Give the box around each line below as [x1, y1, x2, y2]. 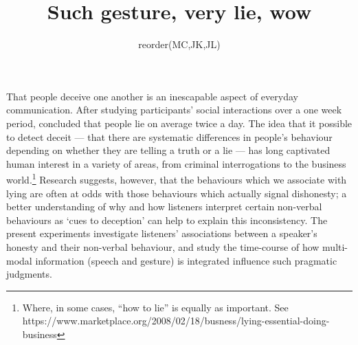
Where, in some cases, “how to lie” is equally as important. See [22, 300, 289, 314]
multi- [322, 239, 348, 254]
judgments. [6, 267, 52, 281]
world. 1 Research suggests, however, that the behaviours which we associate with [6, 170, 347, 186]
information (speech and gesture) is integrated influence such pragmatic [35, 253, 337, 267]
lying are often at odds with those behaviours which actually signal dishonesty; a [6, 186, 347, 200]
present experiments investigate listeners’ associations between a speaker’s [6, 226, 317, 241]
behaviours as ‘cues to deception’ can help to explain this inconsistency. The [6, 212, 328, 227]
